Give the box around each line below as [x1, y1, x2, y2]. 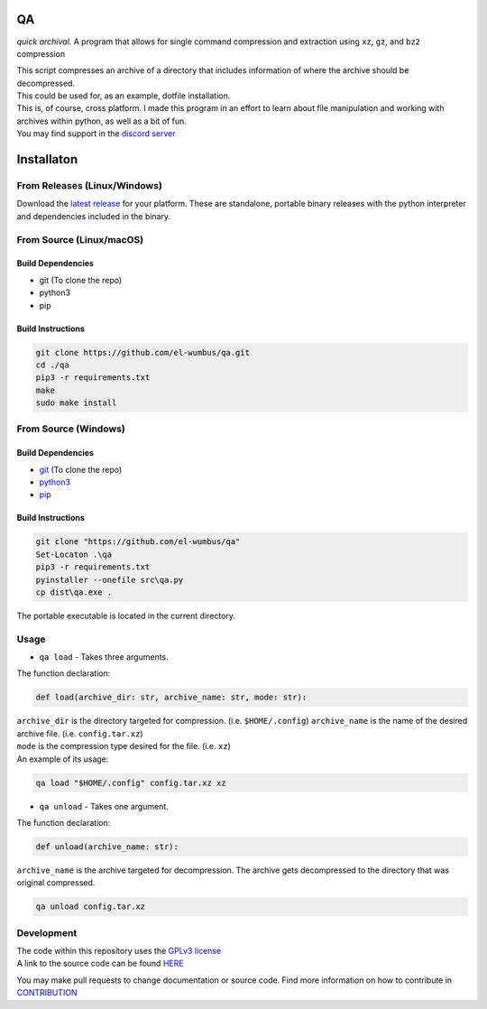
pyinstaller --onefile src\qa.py [35, 574, 184, 585]
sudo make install [35, 398, 117, 408]
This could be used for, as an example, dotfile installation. [16, 90, 231, 101]
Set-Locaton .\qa [35, 549, 113, 560]
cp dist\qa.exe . [35, 587, 113, 597]
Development [16, 926, 78, 939]
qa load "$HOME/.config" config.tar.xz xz [35, 777, 226, 788]
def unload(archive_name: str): [35, 841, 179, 852]
